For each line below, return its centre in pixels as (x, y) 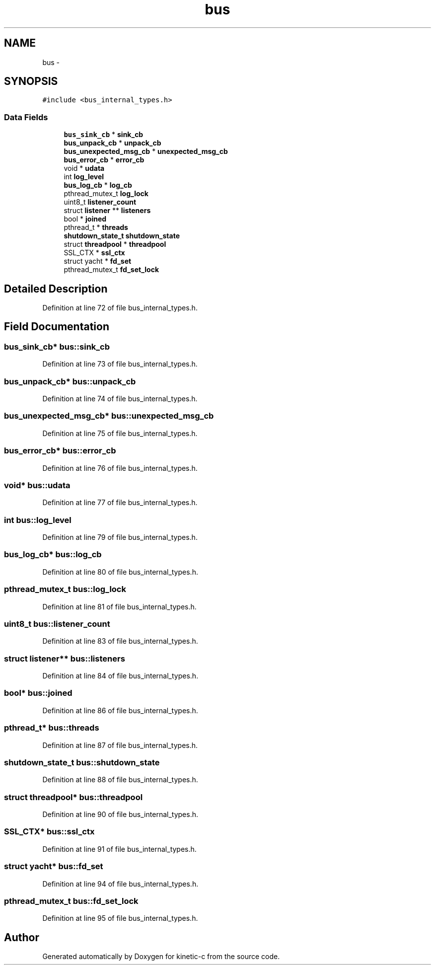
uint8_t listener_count (100, 202)
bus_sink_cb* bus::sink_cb (57, 346)
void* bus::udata (37, 485)
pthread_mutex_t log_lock (106, 194)
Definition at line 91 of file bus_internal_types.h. (119, 849)
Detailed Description (56, 289)
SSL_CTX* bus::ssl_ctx (49, 832)
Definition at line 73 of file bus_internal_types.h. (120, 364)
